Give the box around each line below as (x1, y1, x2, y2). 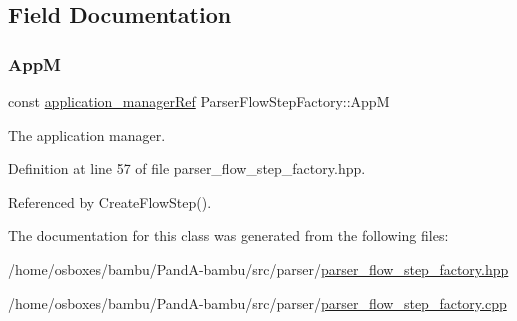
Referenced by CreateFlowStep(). (8, 191, 212, 212)
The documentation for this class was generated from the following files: (8, 225, 449, 246)
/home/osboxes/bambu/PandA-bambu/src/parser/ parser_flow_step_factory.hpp (8, 258, 509, 279)
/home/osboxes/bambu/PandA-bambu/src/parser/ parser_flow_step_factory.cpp (8, 292, 507, 313)
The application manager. (8, 124, 166, 145)
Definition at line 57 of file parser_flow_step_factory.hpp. (8, 158, 366, 179)
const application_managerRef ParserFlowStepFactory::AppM (8, 91, 390, 111)
